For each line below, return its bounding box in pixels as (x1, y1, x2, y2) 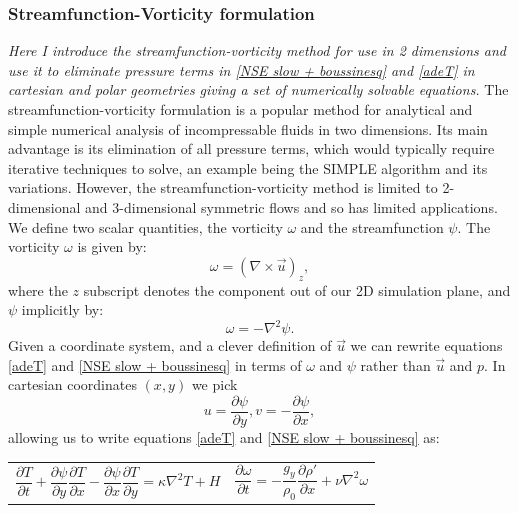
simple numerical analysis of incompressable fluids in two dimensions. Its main (8, 118, 488, 139)
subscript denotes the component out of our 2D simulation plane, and (83, 279, 511, 300)
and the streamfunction (300, 216, 444, 237)
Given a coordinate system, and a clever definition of (8, 335, 332, 356)
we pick (191, 374, 238, 395)
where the (8, 279, 68, 300)
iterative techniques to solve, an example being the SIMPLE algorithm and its (8, 157, 488, 178)
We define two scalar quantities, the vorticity (8, 216, 283, 237)
